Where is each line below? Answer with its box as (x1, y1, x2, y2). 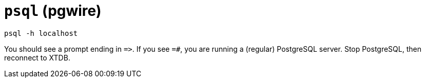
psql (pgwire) (4, 2, 102, 19)
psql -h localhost (4, 29, 78, 37)
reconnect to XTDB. (4, 53, 70, 62)
